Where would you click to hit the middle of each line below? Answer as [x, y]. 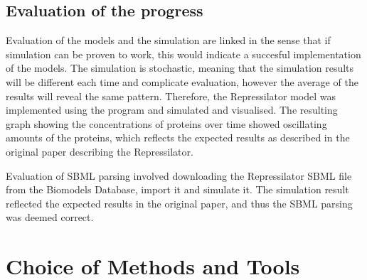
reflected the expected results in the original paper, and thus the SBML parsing [179, 203]
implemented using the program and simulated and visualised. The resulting [172, 110]
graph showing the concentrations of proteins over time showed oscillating [166, 123]
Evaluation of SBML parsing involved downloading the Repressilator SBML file [179, 175]
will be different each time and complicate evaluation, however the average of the [182, 81]
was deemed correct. [50, 217]
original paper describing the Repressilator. [100, 151]
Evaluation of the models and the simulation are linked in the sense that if [168, 40]
